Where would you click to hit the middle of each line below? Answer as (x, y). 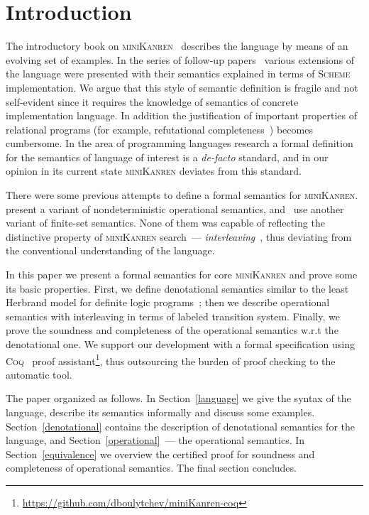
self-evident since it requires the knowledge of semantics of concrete (152, 101)
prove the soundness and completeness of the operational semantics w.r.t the (172, 330)
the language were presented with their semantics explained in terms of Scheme (178, 74)
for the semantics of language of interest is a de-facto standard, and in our (167, 157)
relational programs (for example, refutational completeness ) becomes (159, 129)
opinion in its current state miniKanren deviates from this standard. (154, 171)
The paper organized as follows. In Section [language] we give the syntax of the (178, 398)
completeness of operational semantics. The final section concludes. (151, 468)
